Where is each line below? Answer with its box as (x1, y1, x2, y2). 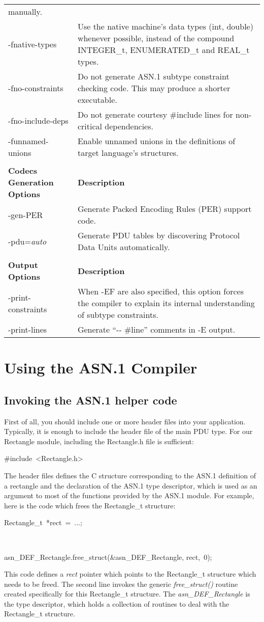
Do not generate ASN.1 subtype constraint (77, 70, 229, 82)
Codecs (8, 165, 38, 176)
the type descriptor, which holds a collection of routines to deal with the (4, 598, 229, 609)
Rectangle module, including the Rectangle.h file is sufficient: (4, 436, 194, 446)
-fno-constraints (8, 82, 63, 94)
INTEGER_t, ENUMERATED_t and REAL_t (77, 44, 250, 56)
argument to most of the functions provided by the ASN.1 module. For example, (4, 490, 254, 501)
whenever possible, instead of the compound (77, 32, 235, 44)
